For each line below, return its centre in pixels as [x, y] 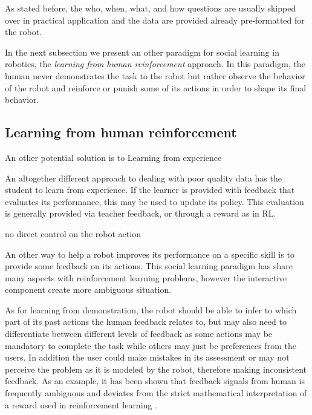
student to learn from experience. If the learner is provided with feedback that [150, 190]
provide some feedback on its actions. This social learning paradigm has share [149, 266]
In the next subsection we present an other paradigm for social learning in [142, 52]
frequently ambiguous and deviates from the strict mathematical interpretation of [156, 393]
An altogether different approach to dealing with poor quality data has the [143, 178]
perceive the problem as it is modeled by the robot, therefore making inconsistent [156, 369]
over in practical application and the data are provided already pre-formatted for [155, 20]
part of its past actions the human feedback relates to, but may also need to [146, 322]
